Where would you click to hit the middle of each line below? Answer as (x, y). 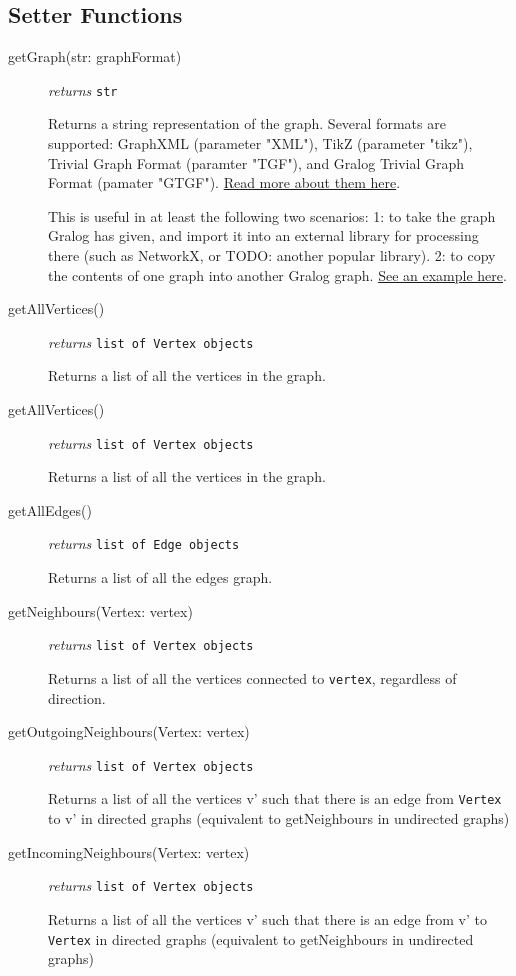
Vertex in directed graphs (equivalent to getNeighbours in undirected (261, 938)
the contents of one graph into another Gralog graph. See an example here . (277, 274)
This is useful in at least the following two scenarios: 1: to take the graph (272, 215)
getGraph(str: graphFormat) (95, 56)
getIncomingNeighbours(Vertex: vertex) (129, 851)
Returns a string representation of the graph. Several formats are (247, 123)
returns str (83, 89)
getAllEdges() (50, 509)
